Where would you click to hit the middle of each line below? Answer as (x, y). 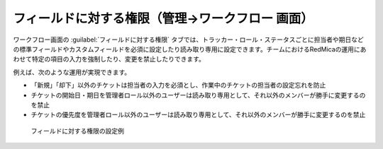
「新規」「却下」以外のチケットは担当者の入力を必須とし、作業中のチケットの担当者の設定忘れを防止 (178, 85)
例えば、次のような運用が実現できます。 (72, 72)
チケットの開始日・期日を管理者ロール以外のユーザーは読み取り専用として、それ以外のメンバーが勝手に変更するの (198, 95)
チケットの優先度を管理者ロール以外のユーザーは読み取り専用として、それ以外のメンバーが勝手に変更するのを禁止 (198, 115)
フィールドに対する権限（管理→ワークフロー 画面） (163, 18)
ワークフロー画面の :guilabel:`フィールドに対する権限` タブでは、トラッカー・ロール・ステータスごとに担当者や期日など (189, 40)
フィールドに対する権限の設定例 (77, 131)
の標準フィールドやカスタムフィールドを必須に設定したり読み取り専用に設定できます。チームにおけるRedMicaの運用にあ (190, 49)
